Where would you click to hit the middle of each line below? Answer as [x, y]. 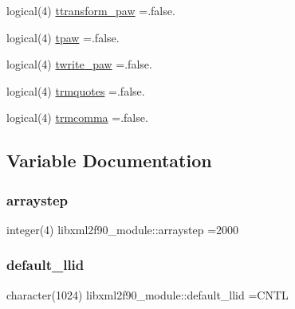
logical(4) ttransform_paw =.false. [91, 10]
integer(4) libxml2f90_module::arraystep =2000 [123, 229]
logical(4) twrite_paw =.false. [79, 64]
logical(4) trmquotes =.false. [76, 90]
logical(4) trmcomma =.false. [77, 117]
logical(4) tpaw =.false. [63, 37]
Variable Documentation [109, 160]
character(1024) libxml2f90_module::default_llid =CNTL [147, 294]
